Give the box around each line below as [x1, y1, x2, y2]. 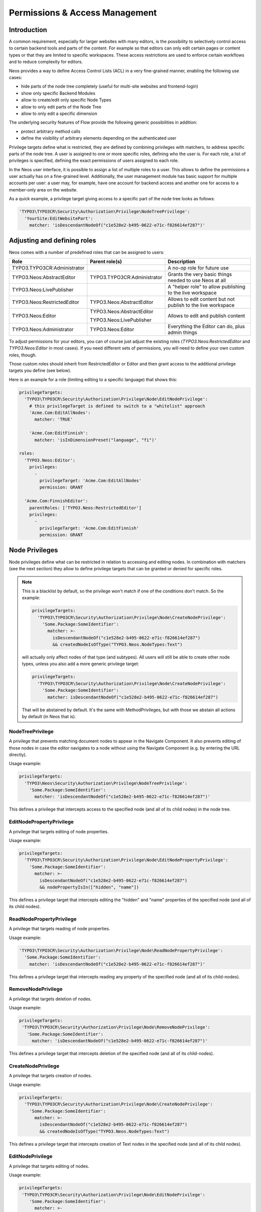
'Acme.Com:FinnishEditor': [24, 498, 88, 504]
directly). [9, 751, 27, 757]
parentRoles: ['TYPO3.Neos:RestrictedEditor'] [29, 505, 142, 510]
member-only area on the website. [9, 187, 78, 192]
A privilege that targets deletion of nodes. [9, 996, 92, 1002]
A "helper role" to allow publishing [167, 283, 246, 290]
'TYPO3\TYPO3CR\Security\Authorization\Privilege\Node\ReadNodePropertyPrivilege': [19, 948, 223, 953]
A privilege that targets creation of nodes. [9, 1073, 92, 1079]
